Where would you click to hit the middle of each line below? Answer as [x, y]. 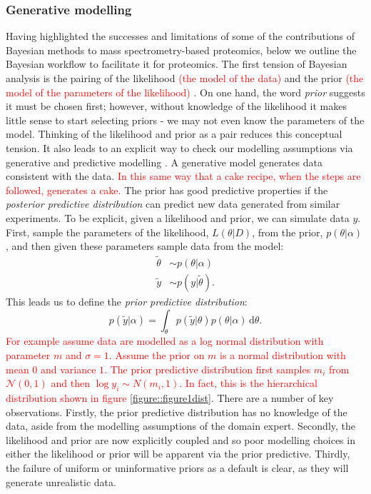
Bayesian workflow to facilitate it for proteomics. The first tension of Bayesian [177, 64]
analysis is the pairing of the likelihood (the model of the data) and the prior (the [185, 78]
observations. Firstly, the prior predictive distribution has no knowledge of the [177, 412]
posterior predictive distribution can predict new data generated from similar [173, 204]
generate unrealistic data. [61, 482]
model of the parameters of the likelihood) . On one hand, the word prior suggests [185, 92]
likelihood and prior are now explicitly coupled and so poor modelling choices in [181, 439]
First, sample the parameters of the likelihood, [107, 232]
